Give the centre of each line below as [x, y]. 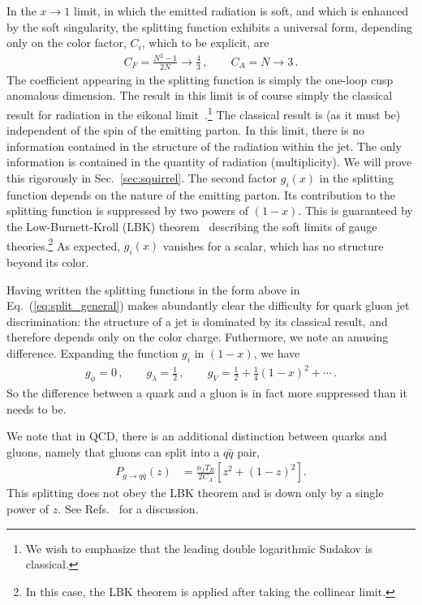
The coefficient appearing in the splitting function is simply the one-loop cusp [200, 79]
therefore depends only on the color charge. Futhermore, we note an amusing [198, 337]
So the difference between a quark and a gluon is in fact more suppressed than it [207, 393]
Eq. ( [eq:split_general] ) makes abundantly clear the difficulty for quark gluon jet [208, 305]
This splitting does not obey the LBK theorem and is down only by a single [195, 493]
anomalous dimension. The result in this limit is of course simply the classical [200, 95]
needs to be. [37, 408]
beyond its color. [48, 262]
